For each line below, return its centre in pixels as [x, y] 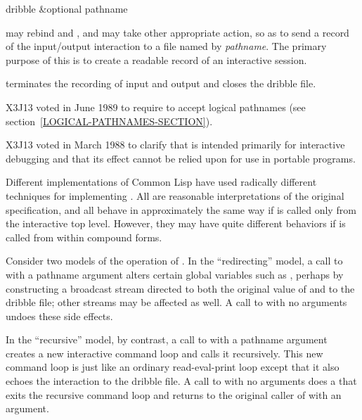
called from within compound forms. [84, 237]
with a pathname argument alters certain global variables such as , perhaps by [175, 274]
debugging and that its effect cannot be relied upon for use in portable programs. [181, 158]
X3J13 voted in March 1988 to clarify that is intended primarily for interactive [175, 145]
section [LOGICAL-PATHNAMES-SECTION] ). [109, 121]
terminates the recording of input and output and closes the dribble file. [161, 83]
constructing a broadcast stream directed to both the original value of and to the [180, 288]
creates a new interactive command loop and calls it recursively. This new [164, 353]
